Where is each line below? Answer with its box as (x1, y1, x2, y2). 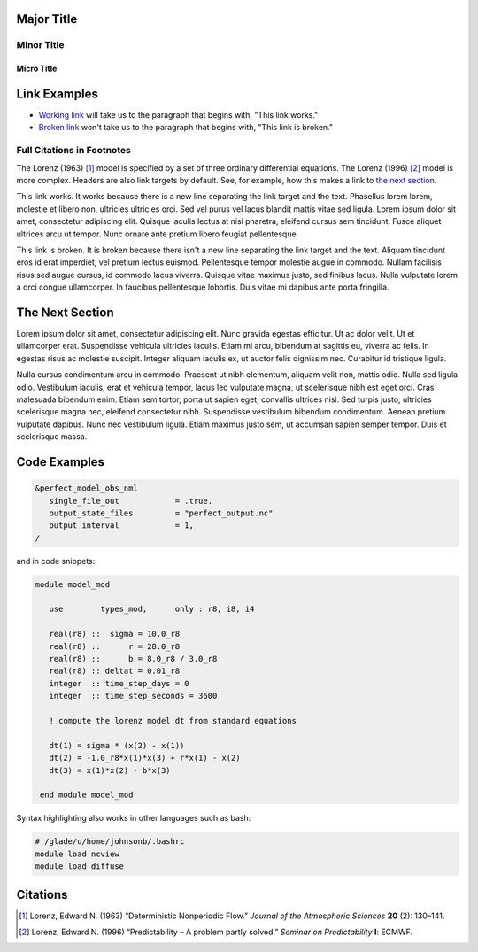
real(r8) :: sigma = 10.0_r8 (49, 629, 181, 639)
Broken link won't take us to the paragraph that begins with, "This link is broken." (38, 122, 334, 133)
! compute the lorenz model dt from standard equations (49, 716, 297, 725)
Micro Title (16, 63, 58, 74)
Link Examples (16, 87, 99, 101)
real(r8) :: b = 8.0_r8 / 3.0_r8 (49, 654, 218, 664)
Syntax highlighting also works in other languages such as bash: (16, 813, 251, 824)
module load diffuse (35, 862, 124, 871)
